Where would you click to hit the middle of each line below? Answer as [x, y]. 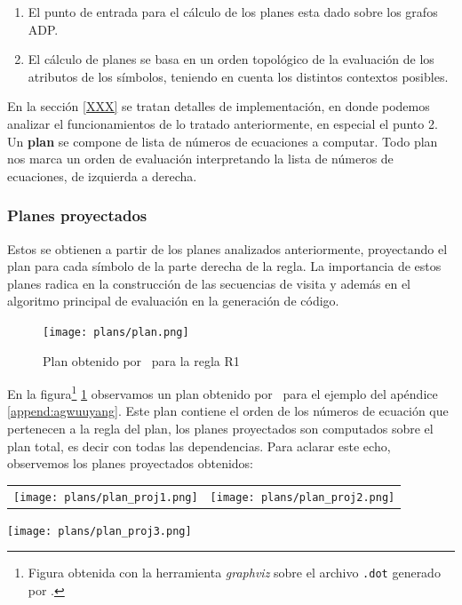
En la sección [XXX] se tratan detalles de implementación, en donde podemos [219, 106]
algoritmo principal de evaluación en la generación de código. [173, 301]
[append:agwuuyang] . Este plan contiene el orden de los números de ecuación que [228, 411]
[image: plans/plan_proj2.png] [303, 497]
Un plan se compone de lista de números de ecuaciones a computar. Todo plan [223, 141]
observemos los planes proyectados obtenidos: [131, 463]
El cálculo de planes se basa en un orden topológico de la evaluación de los [231, 59]
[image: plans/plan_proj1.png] [106, 497]
